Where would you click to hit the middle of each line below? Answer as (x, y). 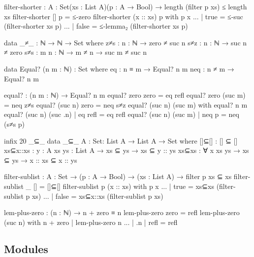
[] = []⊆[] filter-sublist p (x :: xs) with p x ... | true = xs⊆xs (124, 186)
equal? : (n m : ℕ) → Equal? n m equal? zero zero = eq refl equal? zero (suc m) (125, 95)
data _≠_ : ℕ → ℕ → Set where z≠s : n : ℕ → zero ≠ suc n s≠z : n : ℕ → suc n (126, 42)
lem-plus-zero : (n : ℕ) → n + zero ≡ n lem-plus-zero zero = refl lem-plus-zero (122, 212)
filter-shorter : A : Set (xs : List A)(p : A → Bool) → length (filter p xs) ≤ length (126, 6)
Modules (26, 248)
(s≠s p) (15, 124)
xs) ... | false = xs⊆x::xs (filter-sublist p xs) (97, 196)
